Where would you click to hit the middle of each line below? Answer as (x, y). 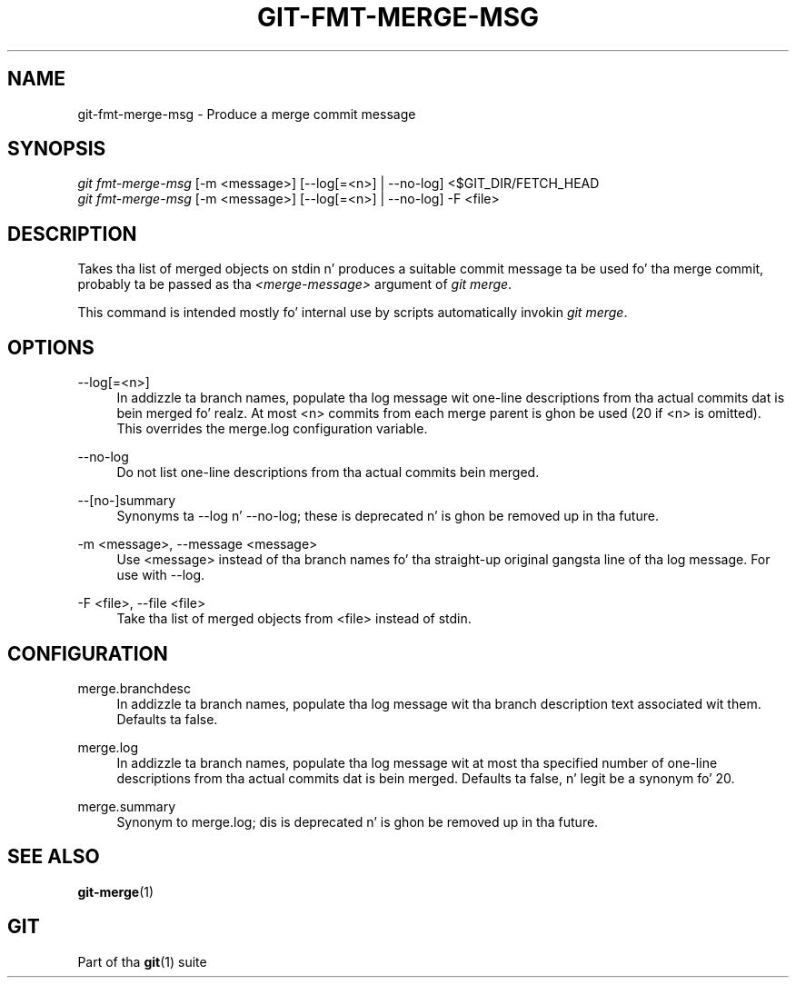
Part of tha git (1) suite (142, 961)
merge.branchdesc (134, 688)
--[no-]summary (127, 501)
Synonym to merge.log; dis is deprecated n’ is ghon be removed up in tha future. (358, 821)
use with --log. (161, 575)
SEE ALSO (54, 857)
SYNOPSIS (57, 149)
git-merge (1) (116, 891)
